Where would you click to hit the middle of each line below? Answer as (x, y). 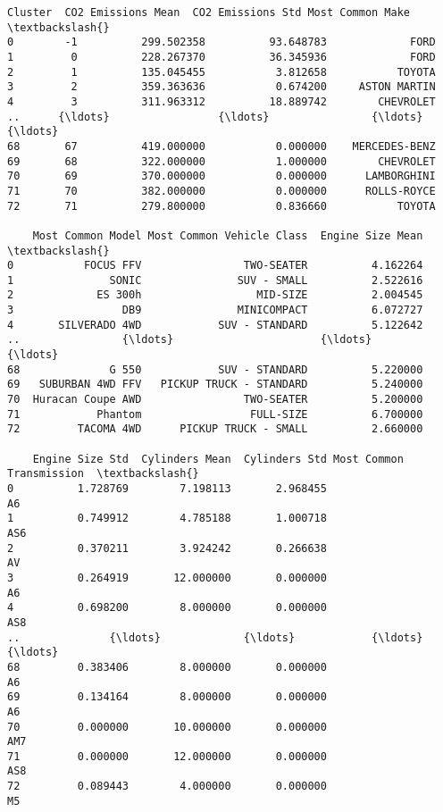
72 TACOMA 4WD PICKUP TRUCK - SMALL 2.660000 (215, 429)
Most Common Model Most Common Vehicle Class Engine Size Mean (228, 235)
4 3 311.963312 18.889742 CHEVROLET (221, 101)
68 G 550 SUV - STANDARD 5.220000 (215, 369)
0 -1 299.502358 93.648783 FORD (221, 42)
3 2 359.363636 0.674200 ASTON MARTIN (221, 87)
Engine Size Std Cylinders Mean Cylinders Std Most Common (218, 459)
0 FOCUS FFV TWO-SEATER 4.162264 (215, 266)
